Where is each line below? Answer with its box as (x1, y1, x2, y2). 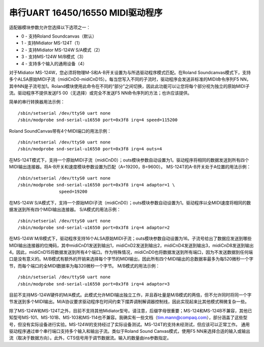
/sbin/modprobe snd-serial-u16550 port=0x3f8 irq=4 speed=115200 (18, 117, 178, 123)
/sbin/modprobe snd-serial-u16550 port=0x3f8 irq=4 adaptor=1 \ (18, 182, 176, 187)
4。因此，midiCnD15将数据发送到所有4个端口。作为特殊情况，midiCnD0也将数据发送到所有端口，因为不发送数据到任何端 (9, 249, 253, 255)
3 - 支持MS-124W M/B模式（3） (21, 54, 87, 60)
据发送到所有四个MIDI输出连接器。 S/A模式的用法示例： (9, 206, 121, 212)
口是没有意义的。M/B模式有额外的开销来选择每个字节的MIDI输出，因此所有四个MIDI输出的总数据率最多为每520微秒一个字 (9, 256, 254, 262)
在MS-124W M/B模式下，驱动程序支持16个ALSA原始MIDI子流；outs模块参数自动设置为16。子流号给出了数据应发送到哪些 (9, 236, 252, 242)
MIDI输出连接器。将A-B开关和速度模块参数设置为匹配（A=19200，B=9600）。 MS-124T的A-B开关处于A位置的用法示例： (9, 164, 251, 170)
